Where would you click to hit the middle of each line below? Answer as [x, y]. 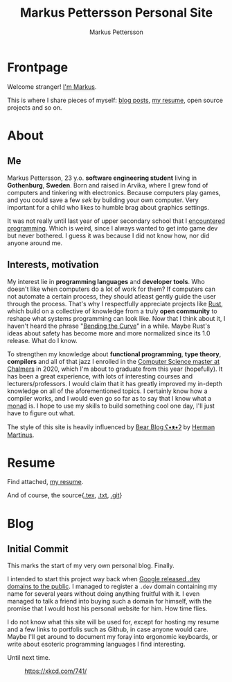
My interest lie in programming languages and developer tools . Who [106, 281]
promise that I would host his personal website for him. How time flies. [107, 608]
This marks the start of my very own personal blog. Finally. [91, 566]
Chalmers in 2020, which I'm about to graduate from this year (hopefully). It [115, 369]
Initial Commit [38, 549]
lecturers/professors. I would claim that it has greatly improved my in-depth [115, 383]
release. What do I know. [42, 340]
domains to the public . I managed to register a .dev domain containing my [112, 587]
